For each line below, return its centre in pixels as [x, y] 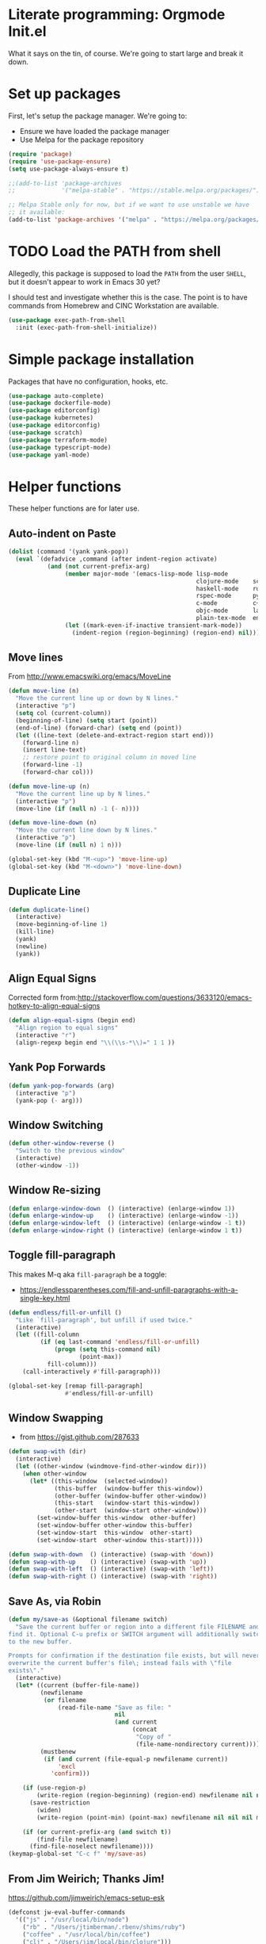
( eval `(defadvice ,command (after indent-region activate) [116, 559]
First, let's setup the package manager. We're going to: [98, 116]
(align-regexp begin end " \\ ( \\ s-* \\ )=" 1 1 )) [95, 1043]
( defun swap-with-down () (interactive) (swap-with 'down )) [111, 1554]
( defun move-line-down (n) [53, 823]
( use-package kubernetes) [51, 418]
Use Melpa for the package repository [82, 140]
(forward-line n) [51, 743]
